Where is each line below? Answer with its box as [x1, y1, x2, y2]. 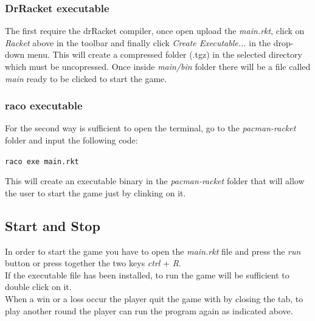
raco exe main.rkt [5, 157, 79, 166]
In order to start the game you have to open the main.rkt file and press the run [5, 244, 301, 257]
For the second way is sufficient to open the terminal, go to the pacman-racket [5, 122, 296, 134]
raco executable [5, 98, 83, 113]
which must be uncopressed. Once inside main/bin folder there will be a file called [5, 60, 311, 72]
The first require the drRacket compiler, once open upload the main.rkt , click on [5, 24, 305, 37]
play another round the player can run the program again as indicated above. [5, 304, 293, 317]
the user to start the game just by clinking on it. [5, 186, 186, 199]
